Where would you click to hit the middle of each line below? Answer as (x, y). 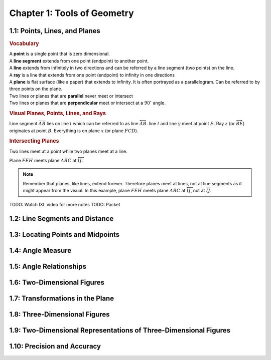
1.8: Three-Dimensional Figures (59, 315)
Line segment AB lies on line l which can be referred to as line (74, 124)
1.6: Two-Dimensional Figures (57, 283)
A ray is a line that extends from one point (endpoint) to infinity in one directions (92, 75)
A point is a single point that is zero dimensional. (59, 54)
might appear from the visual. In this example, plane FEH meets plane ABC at (104, 191)
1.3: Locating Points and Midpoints (64, 235)
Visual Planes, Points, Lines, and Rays (58, 113)
